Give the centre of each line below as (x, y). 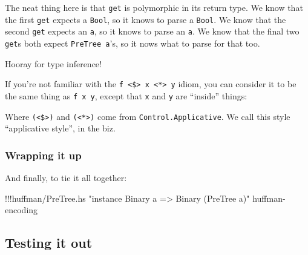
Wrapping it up (43, 155)
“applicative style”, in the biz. (60, 128)
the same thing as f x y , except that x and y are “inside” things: (126, 95)
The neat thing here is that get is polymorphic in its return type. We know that (154, 7)
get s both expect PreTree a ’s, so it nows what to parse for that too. (133, 43)
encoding (21, 210)
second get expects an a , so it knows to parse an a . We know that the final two (152, 31)
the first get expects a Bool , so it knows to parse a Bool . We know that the (146, 19)
